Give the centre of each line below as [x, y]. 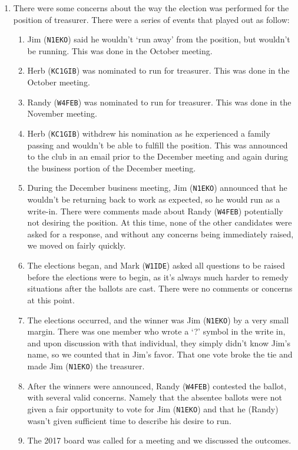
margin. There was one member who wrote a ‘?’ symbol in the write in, [156, 331]
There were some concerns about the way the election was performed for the [151, 8]
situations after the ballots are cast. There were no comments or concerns [160, 288]
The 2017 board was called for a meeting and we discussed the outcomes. [159, 440]
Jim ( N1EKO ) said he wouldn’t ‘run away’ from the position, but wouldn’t [159, 39]
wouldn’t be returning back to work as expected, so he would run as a [154, 199]
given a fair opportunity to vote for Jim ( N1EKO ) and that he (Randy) [153, 408]
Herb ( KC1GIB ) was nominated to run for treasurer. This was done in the [158, 70]
